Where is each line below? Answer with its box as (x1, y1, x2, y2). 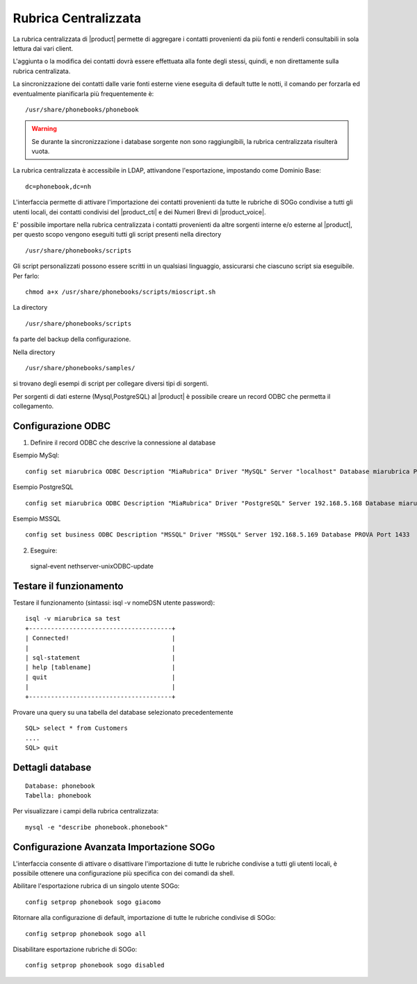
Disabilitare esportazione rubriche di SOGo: (13, 945, 138, 953)
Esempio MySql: (13, 451, 60, 459)
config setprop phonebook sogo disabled (25, 961, 165, 969)
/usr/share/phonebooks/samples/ (25, 364, 136, 372)
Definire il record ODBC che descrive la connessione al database (30, 438, 216, 447)
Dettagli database (13, 761, 92, 773)
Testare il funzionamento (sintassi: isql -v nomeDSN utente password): (13, 598, 215, 607)
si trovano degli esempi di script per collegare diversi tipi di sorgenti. (13, 379, 209, 388)
